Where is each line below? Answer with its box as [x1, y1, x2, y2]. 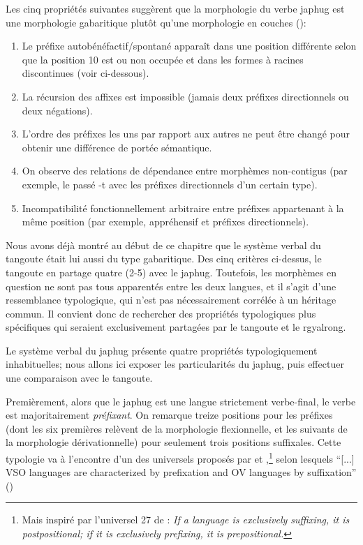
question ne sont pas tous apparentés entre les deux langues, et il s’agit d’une [6, 278, 336, 293]
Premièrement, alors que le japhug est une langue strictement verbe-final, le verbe [6, 394, 356, 408]
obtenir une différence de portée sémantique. [22, 140, 212, 154]
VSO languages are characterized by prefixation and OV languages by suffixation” [6, 465, 357, 479]
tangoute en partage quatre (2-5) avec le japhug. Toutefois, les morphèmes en [6, 264, 336, 279]
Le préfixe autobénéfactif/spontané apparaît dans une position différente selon [22, 38, 357, 53]
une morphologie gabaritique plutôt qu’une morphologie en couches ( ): [6, 15, 306, 29]
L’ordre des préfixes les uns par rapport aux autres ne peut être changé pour [22, 126, 350, 141]
